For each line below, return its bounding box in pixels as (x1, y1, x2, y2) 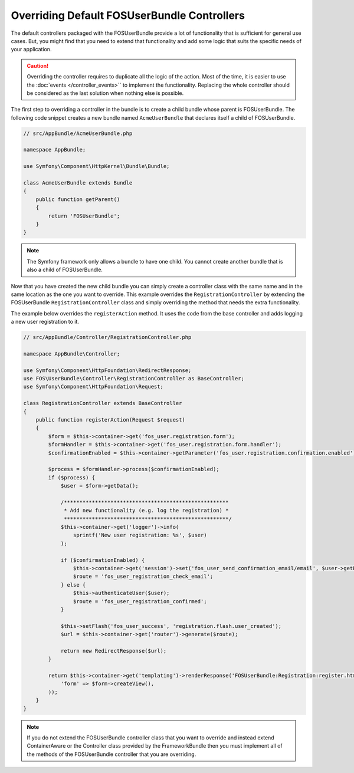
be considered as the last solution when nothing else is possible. (27, 89, 184, 97)
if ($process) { (48, 474, 96, 481)
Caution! (27, 62, 49, 69)
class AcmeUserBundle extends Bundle (23, 180, 133, 186)
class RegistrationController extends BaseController (23, 400, 182, 407)
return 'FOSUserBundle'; (48, 212, 120, 219)
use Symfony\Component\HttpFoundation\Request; (23, 383, 163, 390)
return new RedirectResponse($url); (60, 647, 167, 654)
